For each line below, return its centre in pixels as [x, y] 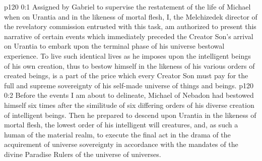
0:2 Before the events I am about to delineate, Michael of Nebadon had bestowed [129, 95]
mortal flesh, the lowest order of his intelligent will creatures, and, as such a [121, 125]
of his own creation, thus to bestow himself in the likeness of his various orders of [129, 65]
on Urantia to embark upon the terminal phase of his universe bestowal [114, 46]
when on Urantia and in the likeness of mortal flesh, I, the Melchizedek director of [131, 16]
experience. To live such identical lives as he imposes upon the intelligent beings [127, 55]
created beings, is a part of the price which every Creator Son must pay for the [126, 75]
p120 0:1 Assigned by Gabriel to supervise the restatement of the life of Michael [127, 7]
